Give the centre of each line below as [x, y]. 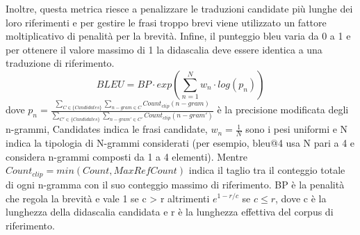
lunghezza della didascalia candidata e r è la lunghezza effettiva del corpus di [170, 212]
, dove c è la [301, 198]
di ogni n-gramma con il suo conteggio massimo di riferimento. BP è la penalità [175, 184]
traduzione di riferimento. [60, 63]
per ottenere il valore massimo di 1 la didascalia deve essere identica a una [164, 49]
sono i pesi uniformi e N [297, 129]
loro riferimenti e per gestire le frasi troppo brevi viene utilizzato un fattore [166, 22]
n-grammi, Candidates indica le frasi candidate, [107, 129]
